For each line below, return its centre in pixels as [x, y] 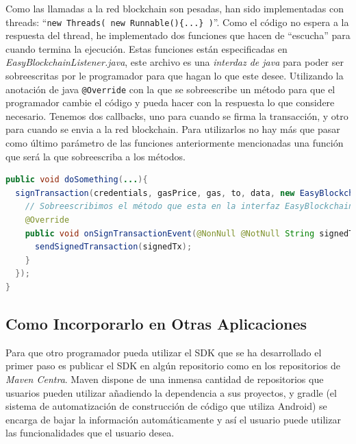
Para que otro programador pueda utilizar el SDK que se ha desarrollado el [164, 352]
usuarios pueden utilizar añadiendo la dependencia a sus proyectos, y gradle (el [171, 392]
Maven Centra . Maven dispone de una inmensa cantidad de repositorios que [165, 379]
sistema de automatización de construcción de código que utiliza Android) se [166, 406]
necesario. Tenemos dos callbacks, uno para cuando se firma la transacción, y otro [177, 115]
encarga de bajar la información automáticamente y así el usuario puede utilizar [173, 419]
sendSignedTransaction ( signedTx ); [113, 247]
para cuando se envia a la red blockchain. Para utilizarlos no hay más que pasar [173, 129]
